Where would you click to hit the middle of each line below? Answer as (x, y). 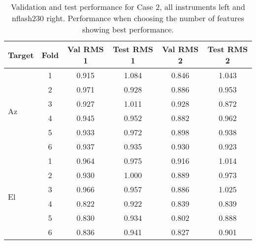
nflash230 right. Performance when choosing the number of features (128, 18)
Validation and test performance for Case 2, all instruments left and (128, 7)
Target (21, 55)
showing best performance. (128, 29)
